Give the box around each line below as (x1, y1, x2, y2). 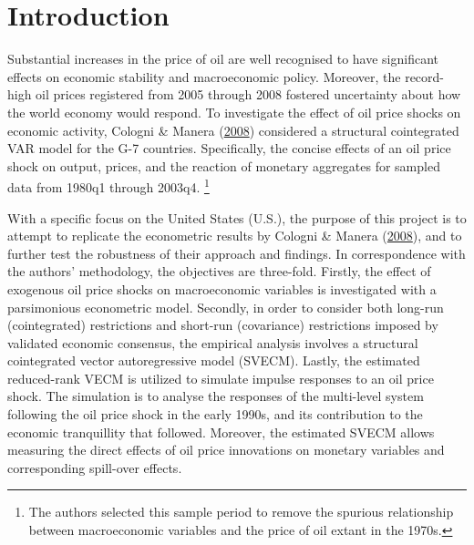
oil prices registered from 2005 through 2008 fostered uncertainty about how (36, 85, 461, 104)
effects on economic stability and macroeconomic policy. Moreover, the (7, 67, 401, 86)
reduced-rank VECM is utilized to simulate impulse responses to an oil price (7, 368, 434, 387)
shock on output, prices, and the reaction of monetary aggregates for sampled (7, 156, 440, 175)
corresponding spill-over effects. (7, 458, 182, 477)
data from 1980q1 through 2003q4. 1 (7, 175, 210, 196)
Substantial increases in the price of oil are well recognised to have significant (7, 49, 439, 68)
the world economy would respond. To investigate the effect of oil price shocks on (7, 102, 461, 121)
